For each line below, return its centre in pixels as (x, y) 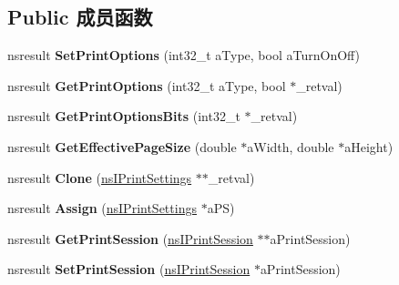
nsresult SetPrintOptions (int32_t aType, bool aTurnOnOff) (184, 55)
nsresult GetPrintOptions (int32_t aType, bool (147, 85)
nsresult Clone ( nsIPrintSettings (100, 177)
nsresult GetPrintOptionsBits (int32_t (124, 116)
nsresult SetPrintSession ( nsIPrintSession (129, 269)
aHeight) (369, 146)
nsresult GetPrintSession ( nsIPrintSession (130, 238)
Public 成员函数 (80, 17)
